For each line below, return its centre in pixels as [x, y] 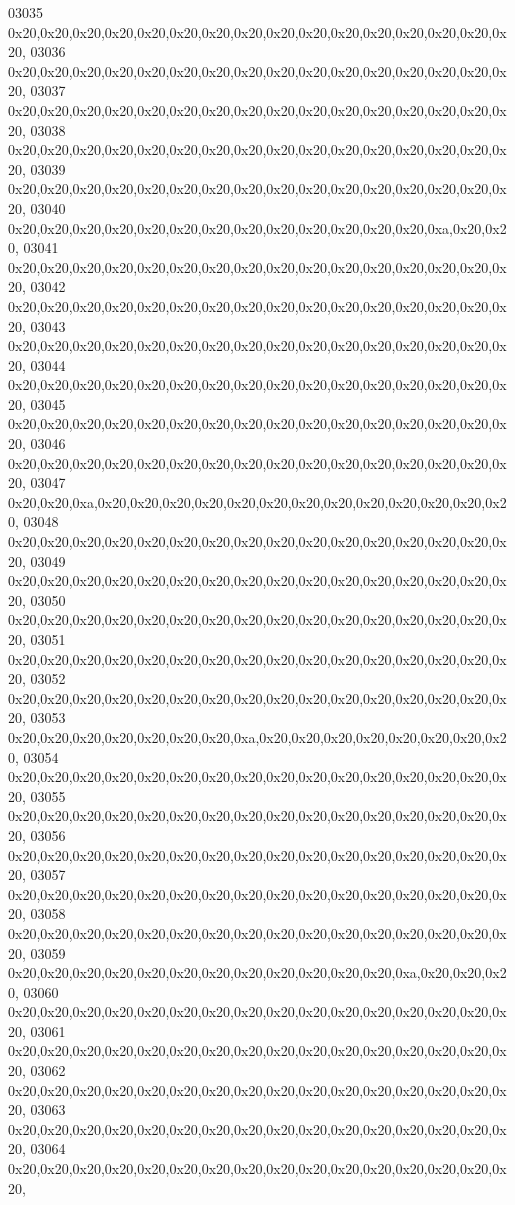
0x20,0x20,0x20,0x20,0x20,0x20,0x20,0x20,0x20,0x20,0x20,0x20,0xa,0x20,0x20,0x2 [257, 972]
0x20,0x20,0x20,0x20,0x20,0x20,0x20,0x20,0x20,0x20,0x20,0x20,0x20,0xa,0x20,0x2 [257, 227]
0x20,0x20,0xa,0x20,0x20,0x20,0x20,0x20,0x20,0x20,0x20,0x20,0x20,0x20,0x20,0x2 [257, 501]
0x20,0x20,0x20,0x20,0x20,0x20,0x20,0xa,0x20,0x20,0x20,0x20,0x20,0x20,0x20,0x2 [257, 736]
